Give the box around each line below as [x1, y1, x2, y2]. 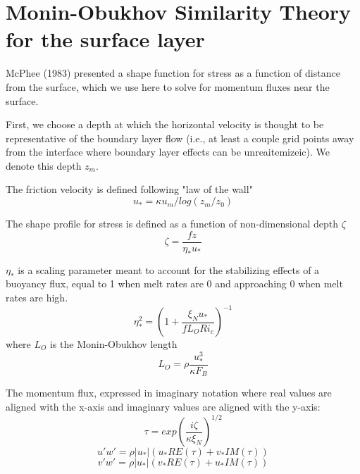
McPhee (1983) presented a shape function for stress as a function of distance [6, 66, 340, 80]
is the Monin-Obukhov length [49, 337, 178, 351]
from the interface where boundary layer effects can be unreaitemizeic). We [6, 144, 330, 159]
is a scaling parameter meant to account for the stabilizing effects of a [18, 262, 320, 277]
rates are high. [6, 289, 68, 304]
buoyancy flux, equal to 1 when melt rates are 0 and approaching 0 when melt [6, 276, 343, 291]
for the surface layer [6, 25, 205, 54]
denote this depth [6, 158, 82, 173]
